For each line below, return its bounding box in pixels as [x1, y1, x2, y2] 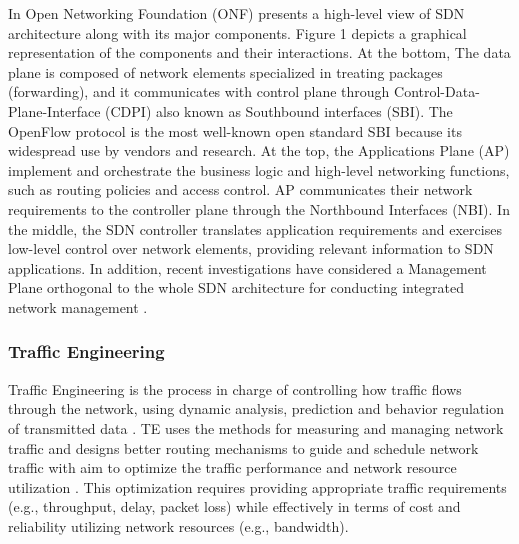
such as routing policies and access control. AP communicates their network [8, 179, 473, 200]
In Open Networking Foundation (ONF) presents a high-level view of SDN [8, 3, 465, 23]
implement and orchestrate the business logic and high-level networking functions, [8, 159, 510, 180]
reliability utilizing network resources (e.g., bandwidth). [8, 515, 349, 536]
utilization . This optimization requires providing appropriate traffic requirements [8, 476, 507, 497]
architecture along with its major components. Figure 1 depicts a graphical [8, 22, 467, 43]
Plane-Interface [8, 100, 101, 121]
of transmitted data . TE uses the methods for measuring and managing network [8, 417, 504, 438]
